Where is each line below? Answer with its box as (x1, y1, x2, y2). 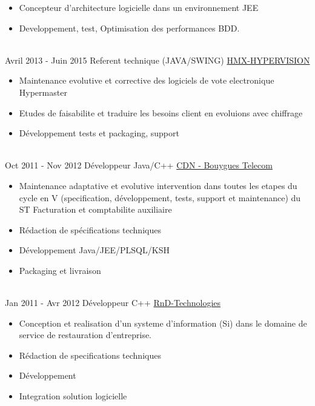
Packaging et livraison (19, 264, 101, 276)
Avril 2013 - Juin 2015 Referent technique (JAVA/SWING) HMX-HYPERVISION (5, 53, 310, 66)
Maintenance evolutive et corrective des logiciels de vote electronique (19, 74, 274, 87)
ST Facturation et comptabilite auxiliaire (19, 203, 172, 216)
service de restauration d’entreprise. (19, 328, 151, 341)
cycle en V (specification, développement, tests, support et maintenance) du (19, 191, 301, 204)
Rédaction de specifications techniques (19, 348, 161, 361)
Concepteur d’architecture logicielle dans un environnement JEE (19, 1, 259, 13)
